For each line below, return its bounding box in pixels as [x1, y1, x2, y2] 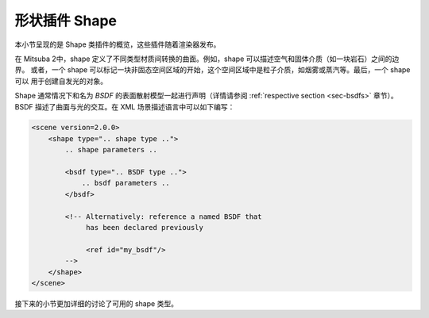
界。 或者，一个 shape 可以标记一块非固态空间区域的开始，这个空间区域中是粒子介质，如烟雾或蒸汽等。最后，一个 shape [14, 65, 411, 75]
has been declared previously [86, 223, 204, 232]
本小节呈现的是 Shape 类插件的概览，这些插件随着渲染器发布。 [14, 40, 221, 49]
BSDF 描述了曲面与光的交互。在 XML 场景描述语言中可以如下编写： [14, 102, 235, 111]
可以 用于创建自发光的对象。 [14, 76, 107, 86]
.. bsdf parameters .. [81, 178, 170, 188]
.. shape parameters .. [64, 145, 158, 155]
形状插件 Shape [14, 12, 117, 29]
